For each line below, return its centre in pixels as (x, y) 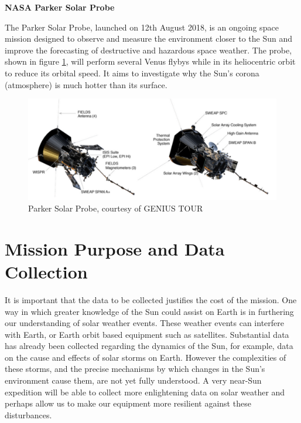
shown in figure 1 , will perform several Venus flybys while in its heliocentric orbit (150, 61)
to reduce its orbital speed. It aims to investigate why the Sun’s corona (132, 73)
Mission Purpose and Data (115, 248)
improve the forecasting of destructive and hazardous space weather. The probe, (148, 50)
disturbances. (28, 414)
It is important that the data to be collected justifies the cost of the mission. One (151, 299)
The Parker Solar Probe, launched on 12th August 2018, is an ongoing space (142, 27)
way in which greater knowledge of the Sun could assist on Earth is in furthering (149, 311)
